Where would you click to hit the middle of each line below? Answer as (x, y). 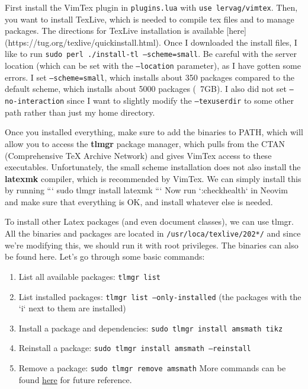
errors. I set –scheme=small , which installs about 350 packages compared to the (150, 77)
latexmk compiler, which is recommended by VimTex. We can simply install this (153, 178)
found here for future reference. (75, 379)
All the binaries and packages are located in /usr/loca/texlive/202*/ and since (153, 233)
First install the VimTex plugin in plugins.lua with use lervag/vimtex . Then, (151, 7)
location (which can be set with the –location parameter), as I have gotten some (153, 66)
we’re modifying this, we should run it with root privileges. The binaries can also (152, 245)
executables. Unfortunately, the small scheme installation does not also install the (153, 167)
